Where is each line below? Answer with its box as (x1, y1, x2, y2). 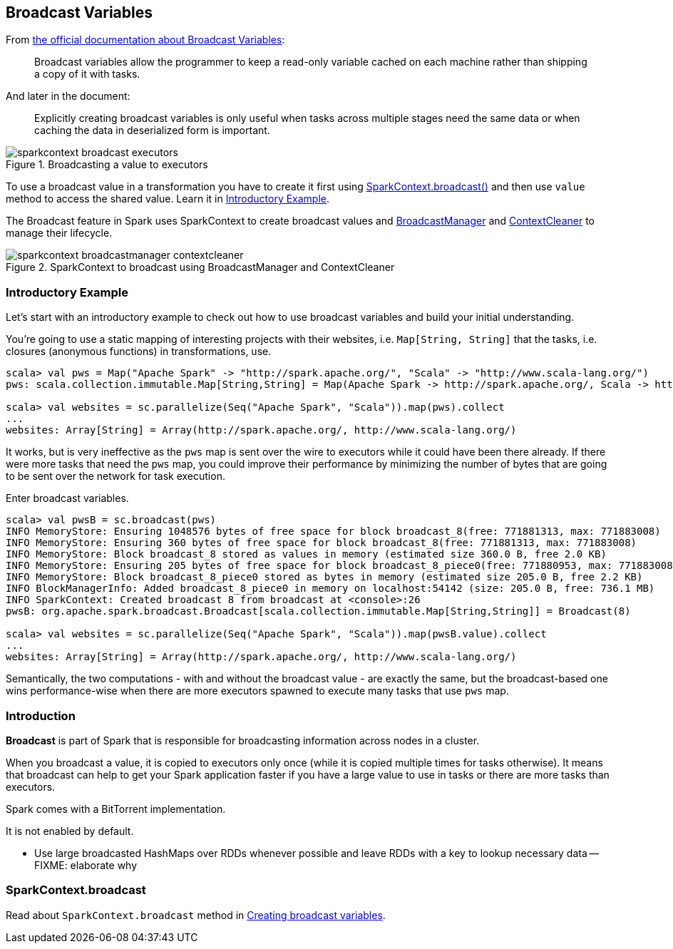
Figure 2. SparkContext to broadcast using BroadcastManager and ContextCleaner (6, 261, 395, 274)
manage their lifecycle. (6, 227, 113, 240)
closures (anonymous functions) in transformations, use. (6, 345, 272, 358)
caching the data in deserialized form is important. (34, 124, 270, 137)
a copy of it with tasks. (34, 68, 140, 81)
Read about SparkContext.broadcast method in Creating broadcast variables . (6, 908, 386, 921)
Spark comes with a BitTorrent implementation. (6, 802, 226, 815)
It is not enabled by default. (6, 824, 134, 837)
